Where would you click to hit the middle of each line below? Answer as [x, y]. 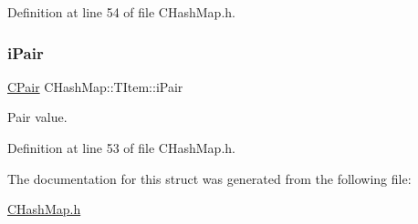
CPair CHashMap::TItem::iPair [95, 86]
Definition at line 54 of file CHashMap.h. [121, 12]
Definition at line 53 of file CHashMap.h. [121, 148]
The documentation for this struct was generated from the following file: [209, 178]
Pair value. [37, 117]
